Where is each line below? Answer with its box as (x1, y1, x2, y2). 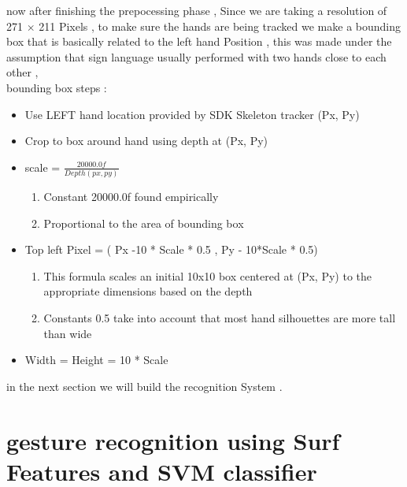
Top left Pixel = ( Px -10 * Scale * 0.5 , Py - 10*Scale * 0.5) (24, 241, 318, 258)
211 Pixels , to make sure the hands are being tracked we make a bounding (39, 17, 401, 34)
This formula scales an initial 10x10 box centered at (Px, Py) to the (43, 267, 372, 284)
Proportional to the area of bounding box (43, 214, 244, 231)
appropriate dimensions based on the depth (43, 283, 253, 299)
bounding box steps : (6, 79, 107, 95)
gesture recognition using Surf (6, 424, 340, 456)
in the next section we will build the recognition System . (6, 377, 283, 394)
